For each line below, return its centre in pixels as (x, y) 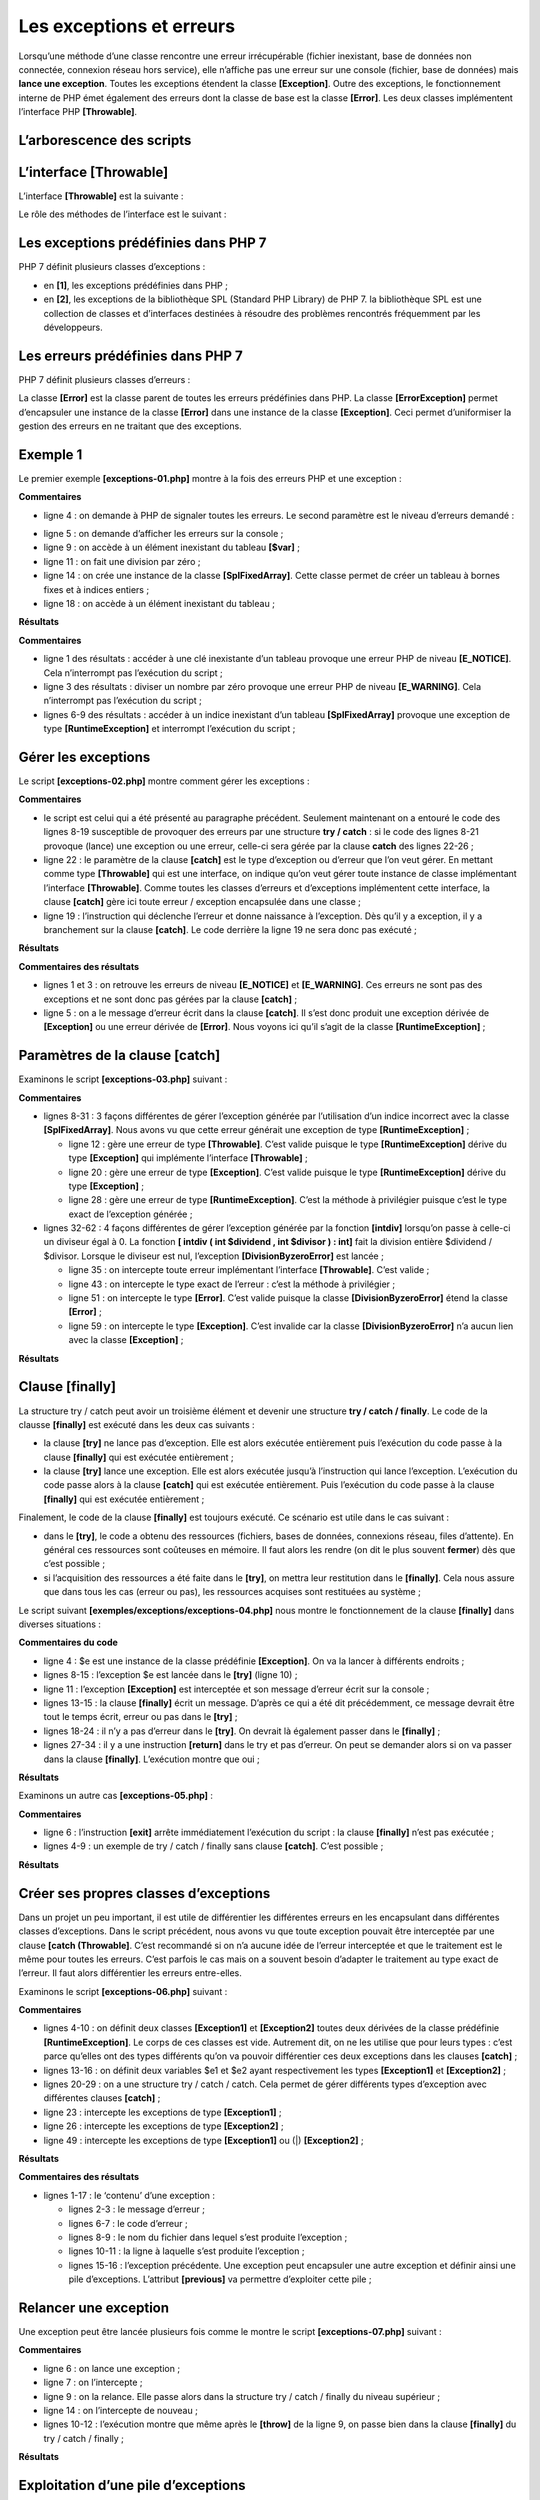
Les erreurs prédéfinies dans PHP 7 (131, 355)
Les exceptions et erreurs (126, 26)
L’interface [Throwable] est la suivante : (101, 196)
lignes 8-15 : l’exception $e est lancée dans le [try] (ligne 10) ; (170, 1675)
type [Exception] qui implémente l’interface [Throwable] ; (188, 1158)
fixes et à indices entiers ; (96, 589)
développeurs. (73, 327)
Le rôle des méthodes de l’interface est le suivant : (122, 214)
